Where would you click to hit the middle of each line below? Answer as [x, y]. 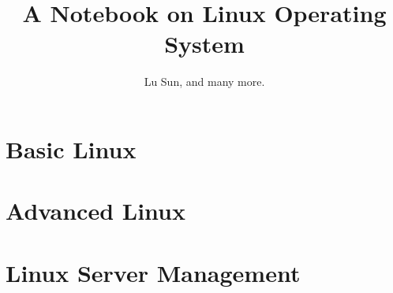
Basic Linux [71, 148]
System [204, 44]
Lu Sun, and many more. [204, 82]
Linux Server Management [153, 272]
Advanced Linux [95, 211]
